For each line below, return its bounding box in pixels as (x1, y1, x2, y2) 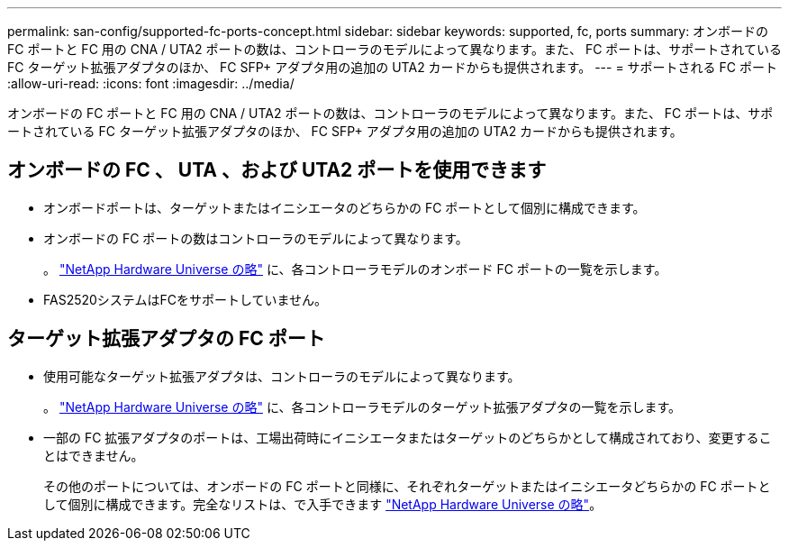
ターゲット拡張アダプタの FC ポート (7, 327, 325, 351)
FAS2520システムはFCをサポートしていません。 (43, 291, 328, 307)
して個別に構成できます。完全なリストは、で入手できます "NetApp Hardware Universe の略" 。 (43, 496, 603, 512)
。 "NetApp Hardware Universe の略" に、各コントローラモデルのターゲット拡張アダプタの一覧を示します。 (43, 398, 682, 415)
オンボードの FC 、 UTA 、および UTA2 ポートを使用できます (7, 159, 547, 182)
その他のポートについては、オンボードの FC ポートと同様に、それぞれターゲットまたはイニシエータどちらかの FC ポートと (43, 478, 771, 494)
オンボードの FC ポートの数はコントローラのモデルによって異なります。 (43, 230, 468, 246)
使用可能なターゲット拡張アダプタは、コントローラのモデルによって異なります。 (43, 368, 521, 384)
